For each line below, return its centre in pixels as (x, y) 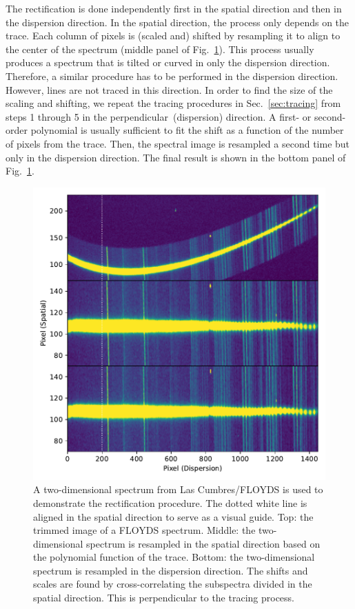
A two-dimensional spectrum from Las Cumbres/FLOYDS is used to (178, 489)
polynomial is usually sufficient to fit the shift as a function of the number (187, 130)
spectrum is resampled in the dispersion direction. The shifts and (171, 570)
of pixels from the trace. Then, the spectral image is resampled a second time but (178, 143)
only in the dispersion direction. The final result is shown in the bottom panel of (176, 157)
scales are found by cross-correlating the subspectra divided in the (173, 584)
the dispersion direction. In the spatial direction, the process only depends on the (177, 22)
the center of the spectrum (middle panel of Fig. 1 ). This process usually (160, 49)
